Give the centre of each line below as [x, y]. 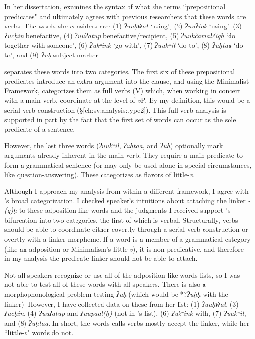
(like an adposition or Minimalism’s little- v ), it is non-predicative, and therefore [124, 248]
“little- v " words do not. [39, 332]
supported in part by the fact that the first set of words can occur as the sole [120, 119]
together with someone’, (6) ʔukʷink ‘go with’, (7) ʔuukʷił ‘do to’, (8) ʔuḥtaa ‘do [124, 45]
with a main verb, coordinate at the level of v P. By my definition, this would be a [127, 100]
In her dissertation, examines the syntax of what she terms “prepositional [115, 6]
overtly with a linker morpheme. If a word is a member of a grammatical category [127, 239]
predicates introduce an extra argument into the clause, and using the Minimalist [127, 81]
